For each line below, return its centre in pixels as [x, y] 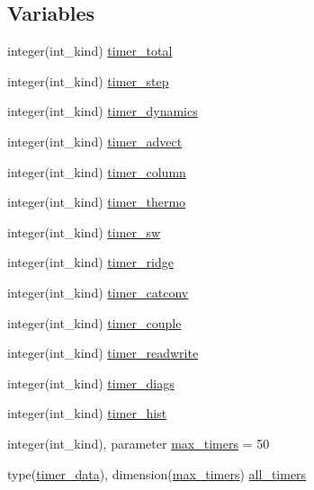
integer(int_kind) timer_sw [84, 232]
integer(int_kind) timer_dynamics [103, 111]
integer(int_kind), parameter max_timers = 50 [139, 443]
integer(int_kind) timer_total [90, 51]
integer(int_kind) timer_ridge [90, 262]
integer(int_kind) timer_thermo [97, 202]
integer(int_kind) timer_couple [94, 322]
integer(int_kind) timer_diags [91, 383]
